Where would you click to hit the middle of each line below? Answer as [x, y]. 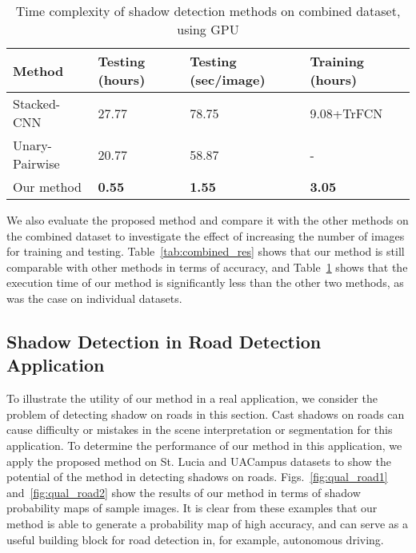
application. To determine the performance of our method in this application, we [204, 445]
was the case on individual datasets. [94, 298]
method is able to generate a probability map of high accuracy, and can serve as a [208, 523]
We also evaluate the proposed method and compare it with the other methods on [208, 220]
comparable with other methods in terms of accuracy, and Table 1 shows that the [207, 267]
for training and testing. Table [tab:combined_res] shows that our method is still [206, 251]
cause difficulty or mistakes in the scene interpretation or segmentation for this [200, 430]
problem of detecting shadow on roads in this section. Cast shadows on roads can [206, 414]
